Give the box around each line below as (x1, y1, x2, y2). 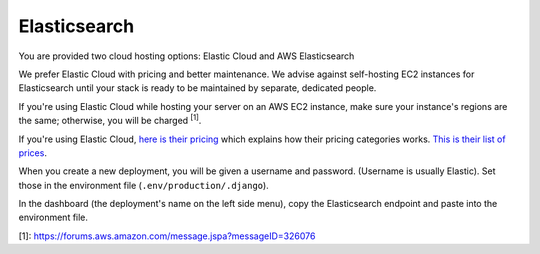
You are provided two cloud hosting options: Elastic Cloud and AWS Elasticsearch (18, 50, 355, 62)
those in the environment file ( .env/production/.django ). (18, 179, 269, 191)
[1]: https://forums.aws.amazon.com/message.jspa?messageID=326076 (18, 230, 316, 242)
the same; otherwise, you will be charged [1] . (18, 113, 202, 127)
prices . (18, 146, 47, 159)
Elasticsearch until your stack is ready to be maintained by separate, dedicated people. (18, 82, 377, 94)
